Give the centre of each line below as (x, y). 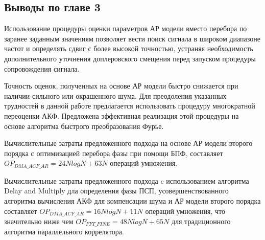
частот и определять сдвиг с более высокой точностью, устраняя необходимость (129, 48)
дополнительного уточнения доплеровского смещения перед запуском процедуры (130, 58)
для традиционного (201, 221)
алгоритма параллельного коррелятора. (64, 232)
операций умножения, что (185, 211)
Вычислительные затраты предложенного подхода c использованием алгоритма (127, 180)
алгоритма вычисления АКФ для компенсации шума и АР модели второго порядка (132, 200)
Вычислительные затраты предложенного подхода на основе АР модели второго (128, 143)
